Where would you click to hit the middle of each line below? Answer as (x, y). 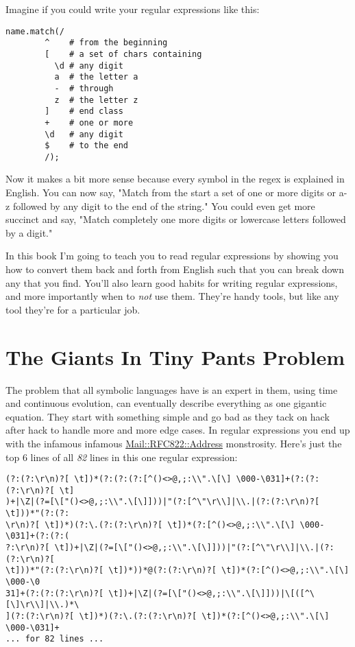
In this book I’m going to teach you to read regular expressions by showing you (172, 256)
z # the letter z (96, 100)
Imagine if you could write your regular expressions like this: (133, 9)
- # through (84, 88)
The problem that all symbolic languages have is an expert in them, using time (172, 389)
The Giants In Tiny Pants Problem (175, 356)
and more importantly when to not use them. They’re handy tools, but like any (172, 296)
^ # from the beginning (106, 43)
